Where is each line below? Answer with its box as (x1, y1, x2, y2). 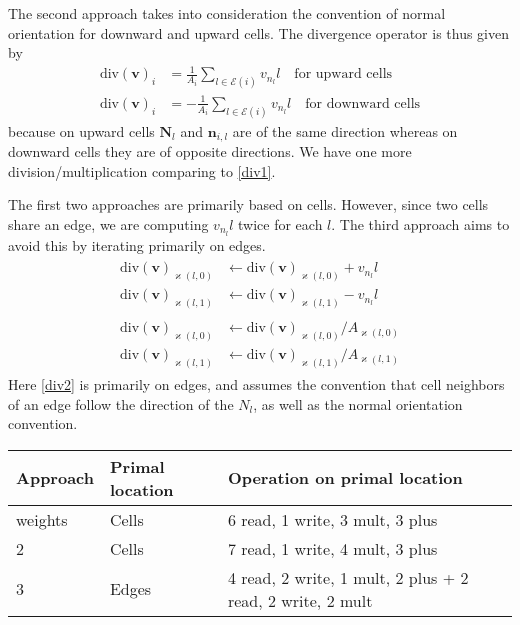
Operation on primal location (227, 466, 463, 490)
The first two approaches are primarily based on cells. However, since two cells (8, 194, 489, 215)
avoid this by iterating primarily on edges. (8, 234, 266, 255)
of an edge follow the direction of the (8, 393, 234, 414)
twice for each (238, 213, 323, 234)
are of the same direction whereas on (232, 120, 458, 141)
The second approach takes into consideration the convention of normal (8, 3, 446, 23)
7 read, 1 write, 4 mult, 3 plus (227, 536, 438, 560)
